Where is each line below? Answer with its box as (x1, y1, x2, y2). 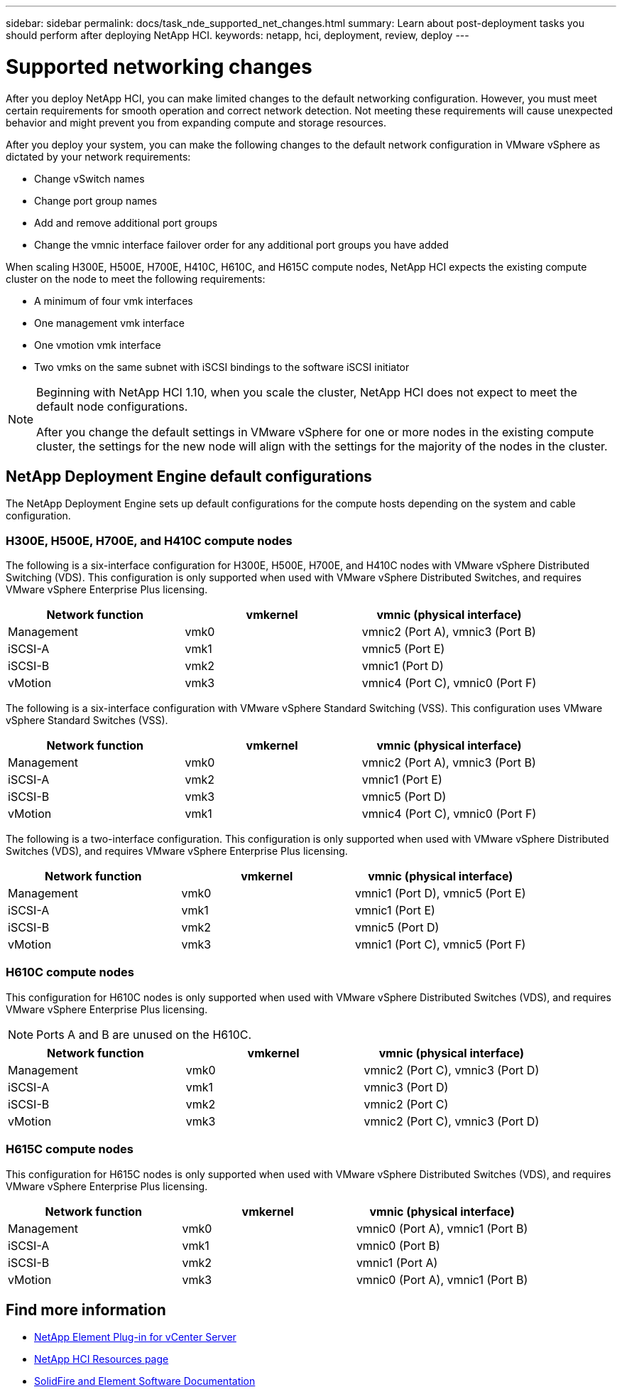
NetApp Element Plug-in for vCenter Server (34, 1331, 236, 1344)
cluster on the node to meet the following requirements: (6, 272, 266, 285)
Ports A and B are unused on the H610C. (36, 1027, 252, 1042)
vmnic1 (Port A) (356, 1255, 438, 1270)
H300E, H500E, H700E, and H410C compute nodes (6, 533, 293, 548)
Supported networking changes (6, 54, 312, 79)
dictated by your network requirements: (6, 150, 191, 163)
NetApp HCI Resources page (34, 1353, 169, 1366)
